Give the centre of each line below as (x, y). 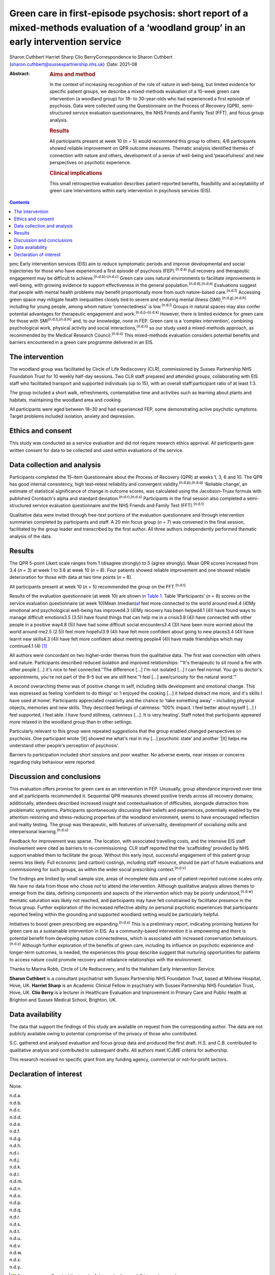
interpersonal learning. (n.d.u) (39, 831)
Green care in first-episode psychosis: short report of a (129, 13)
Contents (20, 202)
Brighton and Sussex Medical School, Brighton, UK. (63, 1000)
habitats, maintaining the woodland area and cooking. (66, 400)
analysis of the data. (31, 536)
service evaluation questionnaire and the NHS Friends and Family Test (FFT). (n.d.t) (118, 505)
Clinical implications (76, 173)
